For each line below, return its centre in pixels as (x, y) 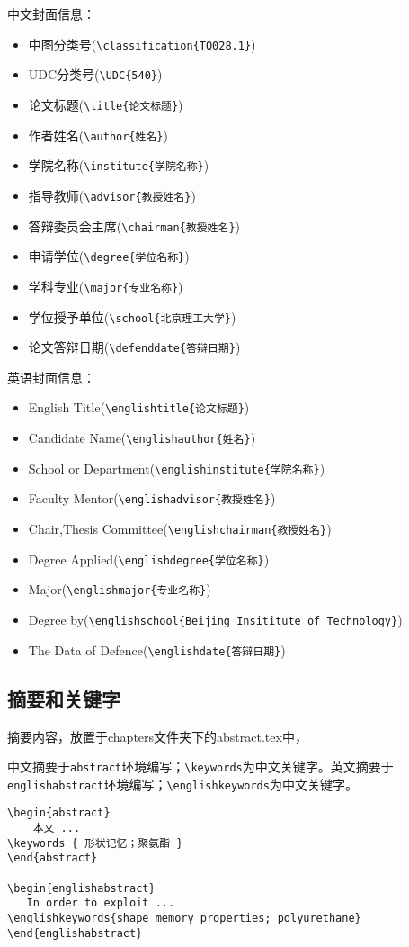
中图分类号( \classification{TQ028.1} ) (142, 44)
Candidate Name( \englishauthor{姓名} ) (142, 438)
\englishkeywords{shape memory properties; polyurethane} (184, 919)
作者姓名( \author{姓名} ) (98, 135)
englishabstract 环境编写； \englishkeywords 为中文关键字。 (182, 784)
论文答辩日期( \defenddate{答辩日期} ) (134, 347)
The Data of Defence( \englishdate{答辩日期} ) (157, 649)
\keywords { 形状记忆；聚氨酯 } (95, 843)
